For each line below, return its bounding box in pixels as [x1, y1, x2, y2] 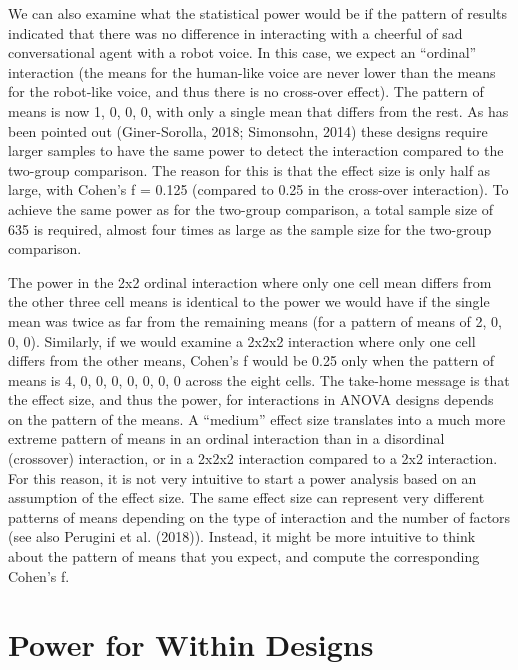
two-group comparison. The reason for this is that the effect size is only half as [8, 159, 491, 180]
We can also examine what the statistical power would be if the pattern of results [8, 3, 508, 23]
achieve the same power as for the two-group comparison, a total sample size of [8, 198, 494, 219]
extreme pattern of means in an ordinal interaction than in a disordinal [8, 428, 445, 449]
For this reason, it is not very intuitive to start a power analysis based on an [8, 467, 477, 488]
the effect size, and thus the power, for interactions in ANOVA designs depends [8, 389, 494, 410]
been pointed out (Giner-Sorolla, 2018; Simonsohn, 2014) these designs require [8, 120, 488, 141]
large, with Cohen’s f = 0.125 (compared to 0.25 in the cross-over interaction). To [8, 179, 509, 200]
